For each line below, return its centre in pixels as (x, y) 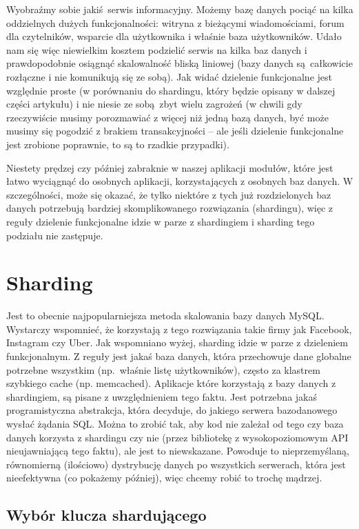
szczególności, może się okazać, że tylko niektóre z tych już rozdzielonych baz (169, 194)
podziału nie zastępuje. (55, 235)
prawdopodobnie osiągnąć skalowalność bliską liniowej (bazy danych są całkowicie (179, 63)
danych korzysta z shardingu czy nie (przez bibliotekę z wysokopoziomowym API (177, 437)
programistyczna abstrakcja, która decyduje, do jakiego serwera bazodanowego (172, 410)
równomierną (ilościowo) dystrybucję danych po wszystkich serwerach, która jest (176, 464)
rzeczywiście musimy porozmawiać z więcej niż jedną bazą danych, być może (167, 117)
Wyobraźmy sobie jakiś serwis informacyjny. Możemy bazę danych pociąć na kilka (180, 9)
